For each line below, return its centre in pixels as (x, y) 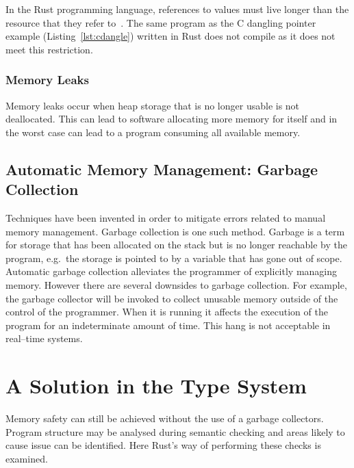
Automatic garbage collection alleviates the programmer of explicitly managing (172, 271)
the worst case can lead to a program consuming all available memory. (153, 132)
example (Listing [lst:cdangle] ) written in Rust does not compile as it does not (170, 36)
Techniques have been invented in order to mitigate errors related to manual (166, 217)
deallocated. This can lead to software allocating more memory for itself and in (172, 119)
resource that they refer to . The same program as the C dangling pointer (161, 22)
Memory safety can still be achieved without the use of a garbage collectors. (165, 418)
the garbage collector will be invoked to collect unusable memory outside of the (172, 298)
